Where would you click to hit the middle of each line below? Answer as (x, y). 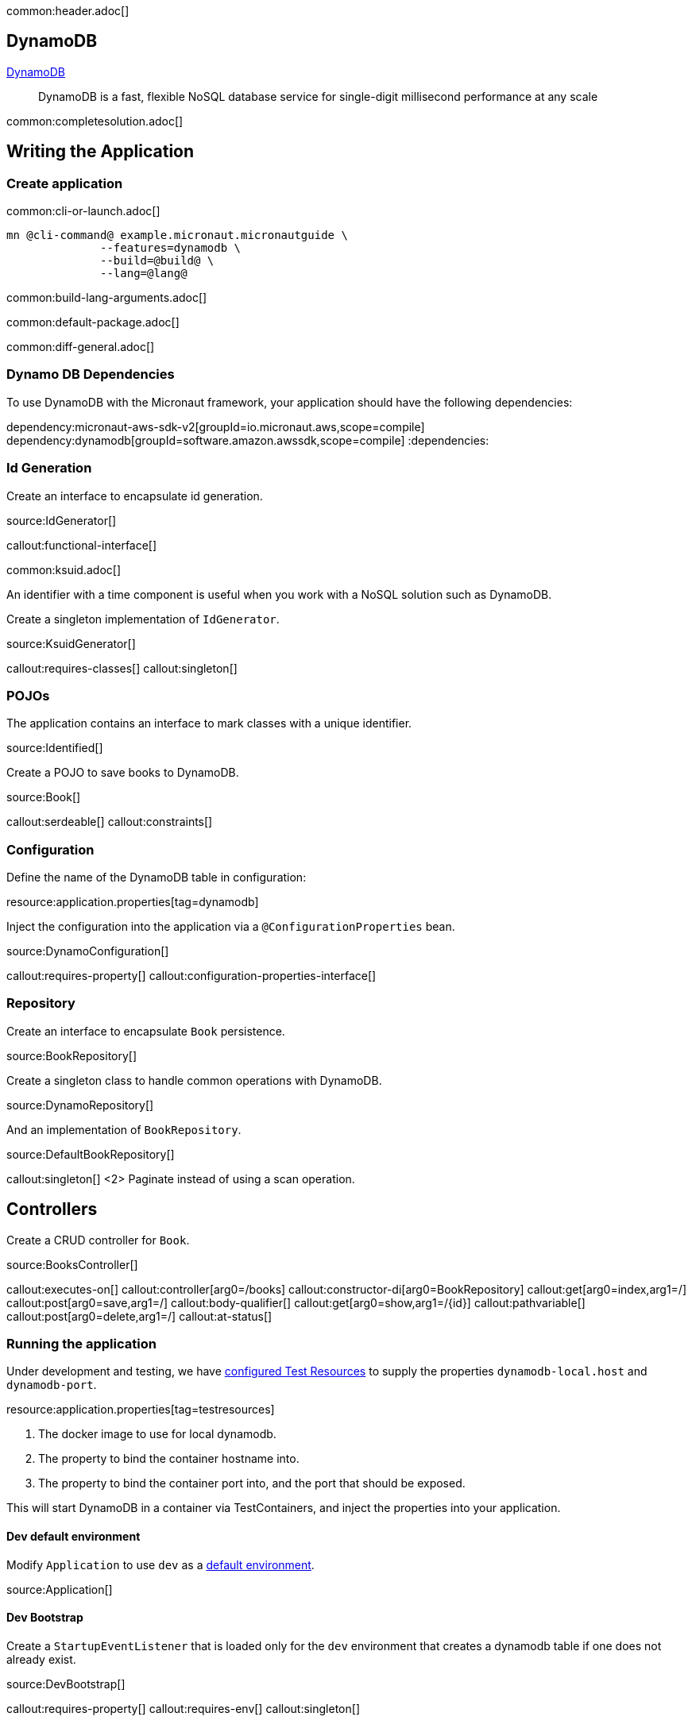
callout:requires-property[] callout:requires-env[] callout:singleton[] (183, 1708)
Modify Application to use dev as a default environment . (160, 1564)
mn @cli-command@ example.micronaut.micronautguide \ (177, 235)
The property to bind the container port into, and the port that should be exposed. (252, 1483)
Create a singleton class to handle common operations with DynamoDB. (194, 1080)
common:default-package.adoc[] (93, 322)
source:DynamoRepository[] (80, 1105)
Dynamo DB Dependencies (91, 374)
